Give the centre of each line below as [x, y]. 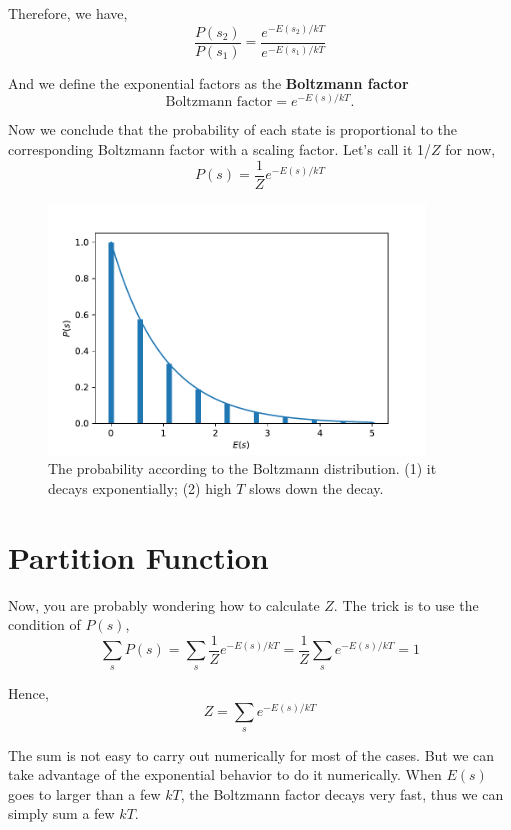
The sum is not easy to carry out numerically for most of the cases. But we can [251, 754]
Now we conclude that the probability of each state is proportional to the [233, 129]
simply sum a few [61, 813]
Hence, [28, 692]
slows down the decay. [316, 487]
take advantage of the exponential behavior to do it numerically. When [225, 774]
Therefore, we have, [68, 13]
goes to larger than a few [84, 793]
